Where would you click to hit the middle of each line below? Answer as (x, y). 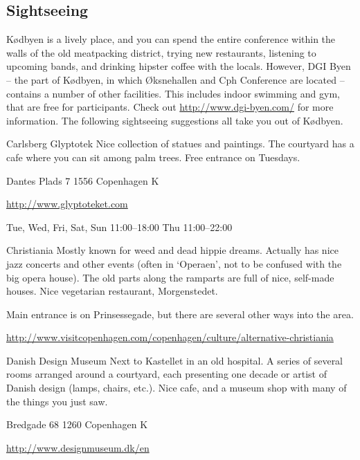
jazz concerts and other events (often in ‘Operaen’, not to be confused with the (174, 263)
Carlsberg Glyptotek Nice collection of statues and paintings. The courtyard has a (180, 144)
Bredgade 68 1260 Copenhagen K (77, 424)
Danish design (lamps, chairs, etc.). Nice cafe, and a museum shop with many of (177, 388)
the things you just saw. (57, 401)
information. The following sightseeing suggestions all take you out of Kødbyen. (175, 120)
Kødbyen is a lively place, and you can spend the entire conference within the (171, 39)
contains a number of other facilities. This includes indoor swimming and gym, (173, 93)
